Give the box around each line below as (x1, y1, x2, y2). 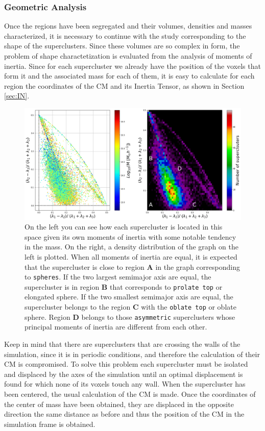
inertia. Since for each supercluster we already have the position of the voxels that (4, 60, 261, 71)
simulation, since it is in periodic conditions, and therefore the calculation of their (4, 348, 260, 359)
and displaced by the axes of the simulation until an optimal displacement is (4, 368, 243, 379)
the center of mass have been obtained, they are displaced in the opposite (4, 398, 234, 409)
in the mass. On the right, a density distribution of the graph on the (25, 241, 238, 252)
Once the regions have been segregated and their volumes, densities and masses (4, 20, 252, 31)
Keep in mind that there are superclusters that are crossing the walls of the (4, 338, 240, 349)
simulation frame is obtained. (4, 418, 95, 429)
